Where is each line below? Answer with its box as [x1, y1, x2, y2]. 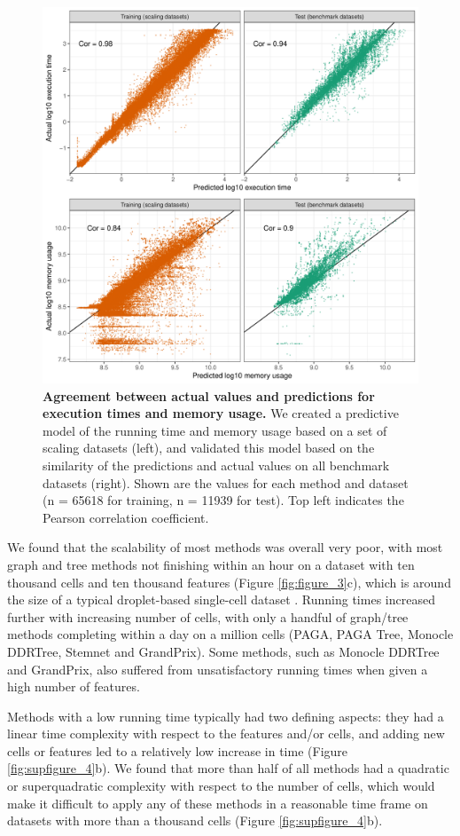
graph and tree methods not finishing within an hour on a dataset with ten [7, 555, 415, 573]
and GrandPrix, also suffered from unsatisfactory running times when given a [7, 659, 428, 678]
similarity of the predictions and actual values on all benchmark [43, 455, 390, 474]
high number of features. [7, 677, 140, 696]
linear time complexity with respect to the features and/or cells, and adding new [7, 724, 445, 743]
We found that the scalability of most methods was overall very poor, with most [7, 538, 443, 556]
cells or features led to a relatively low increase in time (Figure [7, 741, 348, 760]
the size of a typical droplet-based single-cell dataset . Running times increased [7, 590, 435, 609]
